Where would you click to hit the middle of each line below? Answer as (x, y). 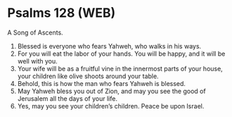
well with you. (37, 61)
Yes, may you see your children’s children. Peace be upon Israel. (111, 106)
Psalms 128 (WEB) (62, 13)
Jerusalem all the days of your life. (67, 98)
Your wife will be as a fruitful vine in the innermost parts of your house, (120, 68)
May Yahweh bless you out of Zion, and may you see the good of (111, 91)
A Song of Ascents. (35, 32)
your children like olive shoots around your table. (88, 76)
